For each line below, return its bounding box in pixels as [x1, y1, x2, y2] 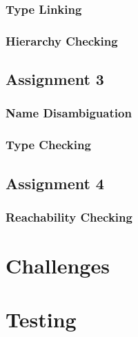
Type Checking [6, 136, 91, 153]
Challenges [6, 251, 110, 279]
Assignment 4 [6, 172, 104, 193]
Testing [6, 305, 77, 334]
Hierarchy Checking [6, 32, 118, 49]
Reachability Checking [6, 208, 132, 225]
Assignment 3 [6, 68, 104, 90]
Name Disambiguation [6, 104, 132, 122]
